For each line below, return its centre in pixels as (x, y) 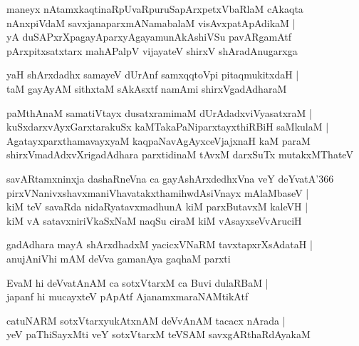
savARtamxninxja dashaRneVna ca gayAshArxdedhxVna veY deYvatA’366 (170, 178)
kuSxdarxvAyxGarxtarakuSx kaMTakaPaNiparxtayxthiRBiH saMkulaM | (168, 127)
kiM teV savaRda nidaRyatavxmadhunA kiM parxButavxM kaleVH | (157, 207)
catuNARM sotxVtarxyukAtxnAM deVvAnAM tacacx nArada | (146, 320)
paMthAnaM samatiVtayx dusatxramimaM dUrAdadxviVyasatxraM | (159, 112)
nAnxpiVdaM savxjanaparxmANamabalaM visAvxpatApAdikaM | (151, 22)
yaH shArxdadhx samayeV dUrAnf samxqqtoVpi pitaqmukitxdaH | (153, 75)
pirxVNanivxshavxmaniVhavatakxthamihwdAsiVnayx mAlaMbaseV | (158, 192)
